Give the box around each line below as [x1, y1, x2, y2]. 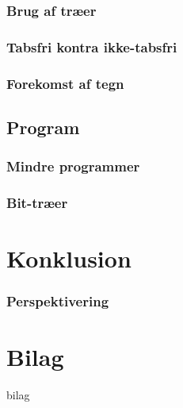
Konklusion [6, 242, 132, 275]
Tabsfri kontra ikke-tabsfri [6, 37, 177, 56]
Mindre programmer [6, 156, 140, 176]
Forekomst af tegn [6, 73, 124, 93]
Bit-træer [6, 193, 68, 213]
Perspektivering [6, 291, 109, 311]
